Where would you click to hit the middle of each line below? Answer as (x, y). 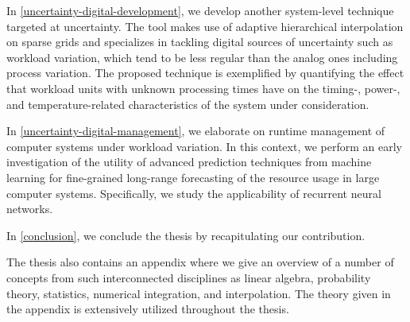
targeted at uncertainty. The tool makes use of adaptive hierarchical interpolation (205, 26)
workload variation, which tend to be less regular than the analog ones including (202, 57)
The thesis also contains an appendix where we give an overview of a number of (200, 262)
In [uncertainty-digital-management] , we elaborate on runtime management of (196, 131)
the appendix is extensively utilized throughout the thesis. (148, 309)
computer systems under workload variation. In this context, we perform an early (204, 146)
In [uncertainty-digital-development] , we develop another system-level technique (200, 10)
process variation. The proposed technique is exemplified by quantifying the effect (205, 73)
